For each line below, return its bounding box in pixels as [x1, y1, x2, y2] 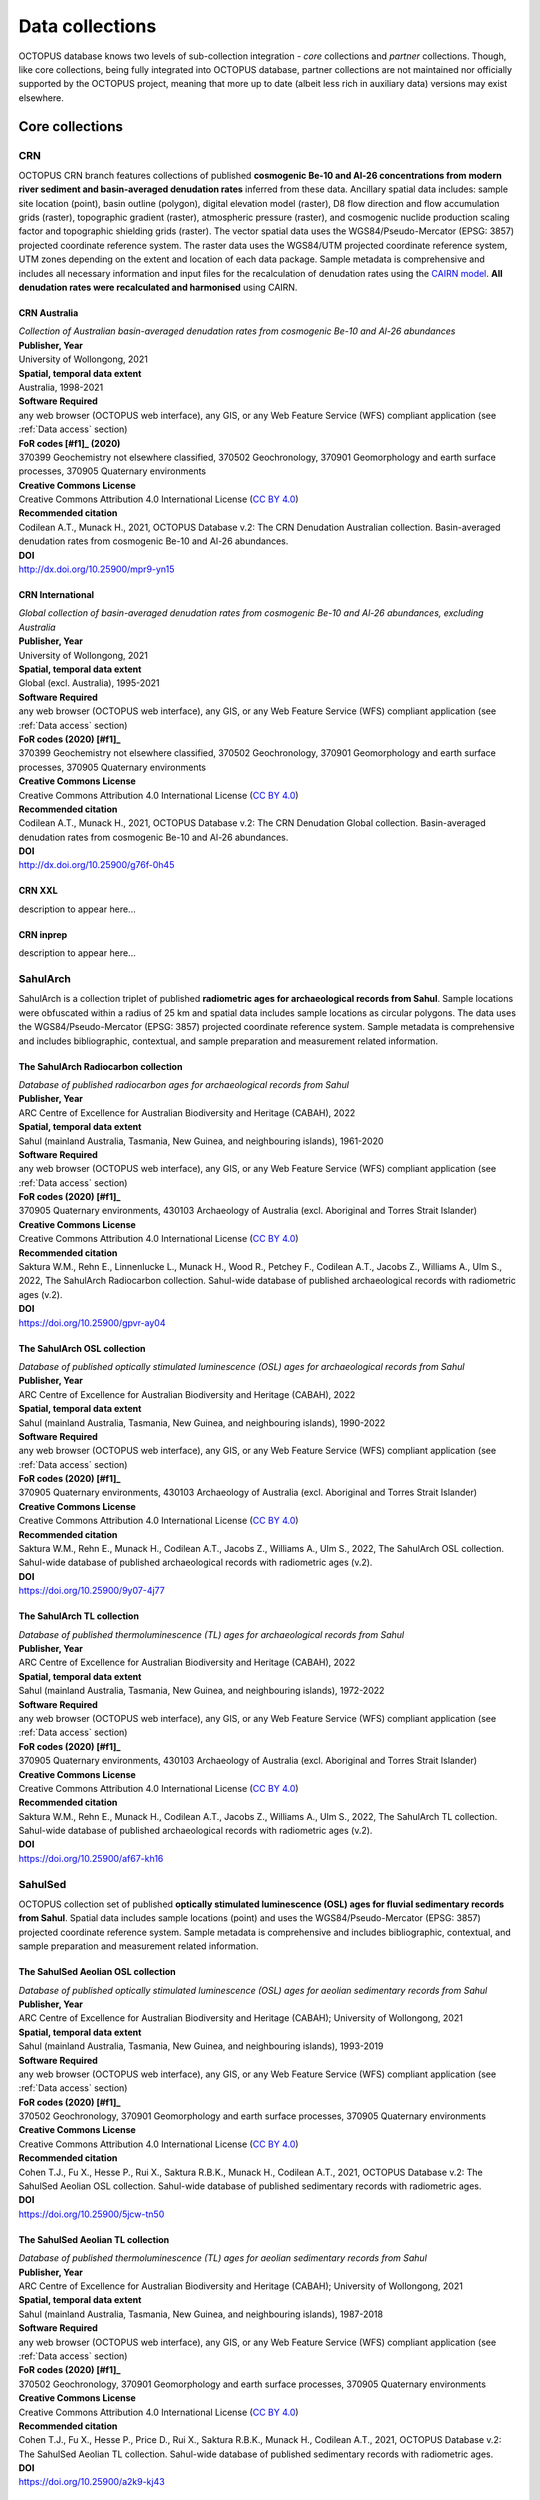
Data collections [18, 15, 157, 37]
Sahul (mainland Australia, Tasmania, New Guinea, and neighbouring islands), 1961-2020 [18, 1135, 384, 1147]
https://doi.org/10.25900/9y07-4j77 [18, 1585, 165, 1597]
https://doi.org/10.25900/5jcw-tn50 [18, 2208, 165, 2220]
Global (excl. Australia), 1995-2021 [18, 677, 160, 689]
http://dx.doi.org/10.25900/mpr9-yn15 [18, 563, 175, 575]
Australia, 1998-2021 [18, 381, 104, 393]
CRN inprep [18, 928, 68, 940]
